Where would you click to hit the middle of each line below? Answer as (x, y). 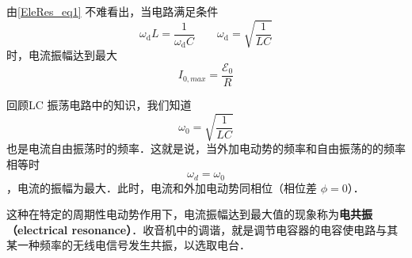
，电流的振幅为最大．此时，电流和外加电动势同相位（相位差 (162, 187)
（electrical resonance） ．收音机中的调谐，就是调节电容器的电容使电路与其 (202, 229)
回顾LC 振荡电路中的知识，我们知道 (99, 104)
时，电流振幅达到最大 (62, 55)
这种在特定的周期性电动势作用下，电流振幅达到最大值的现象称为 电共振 (189, 214)
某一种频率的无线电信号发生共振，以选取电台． (128, 245)
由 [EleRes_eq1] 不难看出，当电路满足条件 (113, 11)
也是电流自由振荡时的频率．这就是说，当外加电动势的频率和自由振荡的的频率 (206, 148)
